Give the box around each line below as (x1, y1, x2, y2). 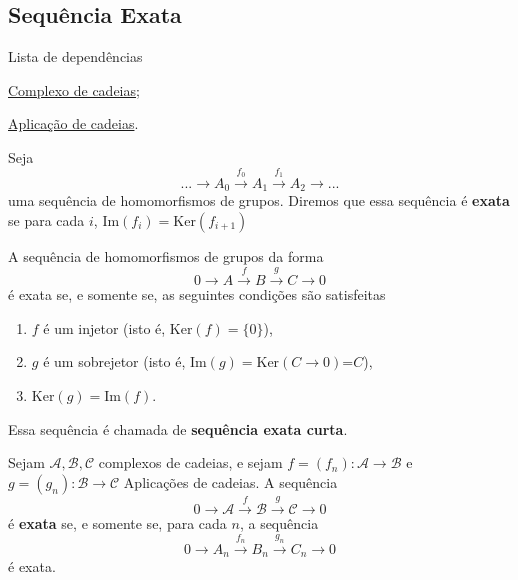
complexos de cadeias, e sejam (98, 452, 283, 473)
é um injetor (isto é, (43, 317, 166, 338)
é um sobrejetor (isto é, (43, 351, 186, 372)
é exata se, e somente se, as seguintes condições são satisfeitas (8, 284, 386, 305)
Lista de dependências (8, 46, 143, 67)
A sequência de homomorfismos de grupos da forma (8, 245, 324, 266)
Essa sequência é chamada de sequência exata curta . (8, 418, 348, 439)
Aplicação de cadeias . (8, 113, 139, 134)
